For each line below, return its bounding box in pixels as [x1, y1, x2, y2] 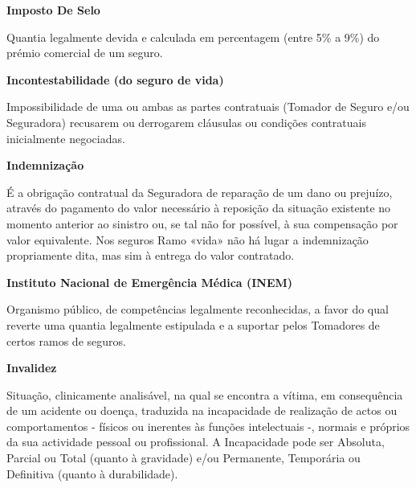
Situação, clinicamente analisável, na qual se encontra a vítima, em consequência [6, 386, 403, 403]
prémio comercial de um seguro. [6, 44, 163, 61]
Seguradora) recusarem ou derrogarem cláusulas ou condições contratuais [6, 113, 366, 130]
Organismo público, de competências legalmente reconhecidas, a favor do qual [6, 301, 389, 318]
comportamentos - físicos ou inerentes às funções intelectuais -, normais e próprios [6, 417, 410, 434]
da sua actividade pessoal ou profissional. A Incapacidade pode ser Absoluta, [6, 433, 385, 450]
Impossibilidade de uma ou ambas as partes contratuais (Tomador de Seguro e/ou [6, 98, 410, 115]
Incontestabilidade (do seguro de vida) [6, 71, 224, 88]
